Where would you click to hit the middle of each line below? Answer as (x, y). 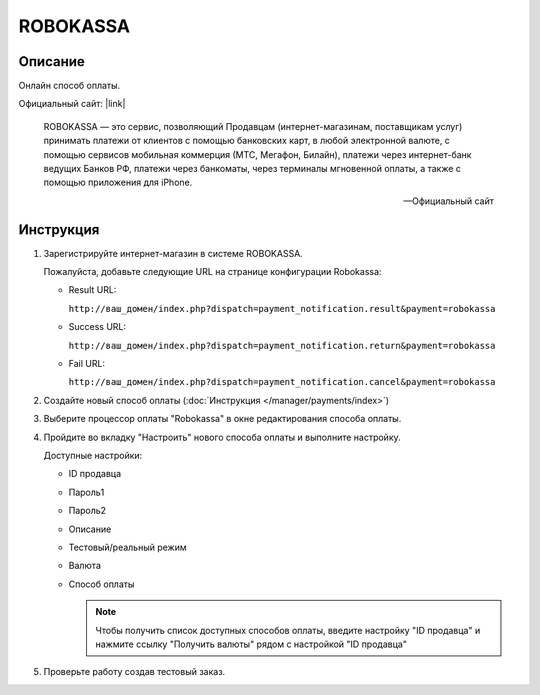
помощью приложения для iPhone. (118, 182)
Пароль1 (86, 492)
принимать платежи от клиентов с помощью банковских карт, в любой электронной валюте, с (246, 141)
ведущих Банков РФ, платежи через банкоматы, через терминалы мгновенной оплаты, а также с (252, 169)
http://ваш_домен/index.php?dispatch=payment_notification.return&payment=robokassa (282, 345)
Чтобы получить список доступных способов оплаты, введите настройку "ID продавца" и (288, 630)
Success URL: (97, 327)
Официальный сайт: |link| (72, 104)
